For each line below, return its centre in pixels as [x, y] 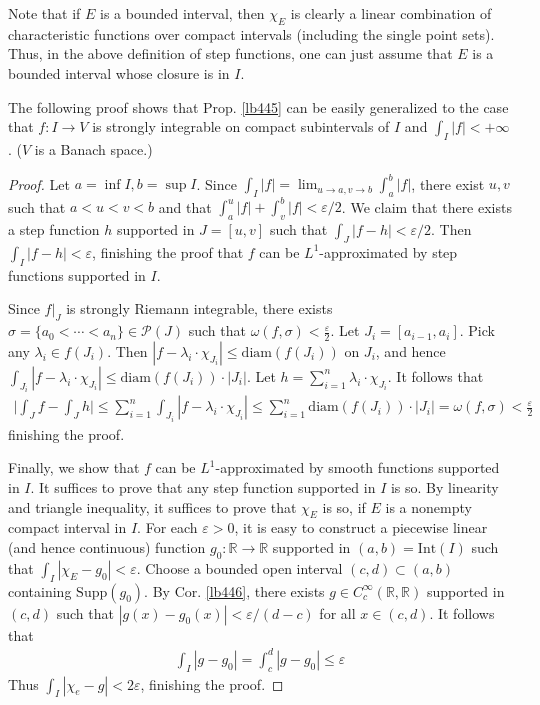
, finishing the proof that [168, 251]
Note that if [44, 13]
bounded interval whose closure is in [119, 72]
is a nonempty [428, 506]
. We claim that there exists [426, 206]
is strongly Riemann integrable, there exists [199, 308]
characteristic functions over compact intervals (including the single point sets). [251, 33]
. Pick [477, 330]
